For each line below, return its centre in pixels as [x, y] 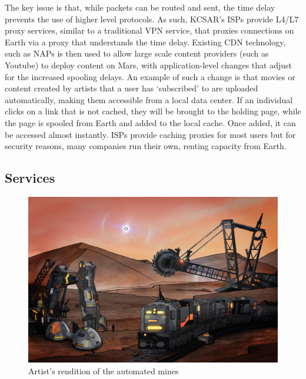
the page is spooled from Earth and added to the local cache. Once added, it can [150, 122]
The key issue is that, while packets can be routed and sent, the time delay [140, 7]
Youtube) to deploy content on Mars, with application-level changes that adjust [148, 65]
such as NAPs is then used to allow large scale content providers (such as [137, 53]
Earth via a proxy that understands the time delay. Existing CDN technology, [145, 42]
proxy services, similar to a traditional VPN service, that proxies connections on [149, 30]
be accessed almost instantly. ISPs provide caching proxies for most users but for [150, 134]
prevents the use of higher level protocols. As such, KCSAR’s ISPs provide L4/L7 [152, 19]
